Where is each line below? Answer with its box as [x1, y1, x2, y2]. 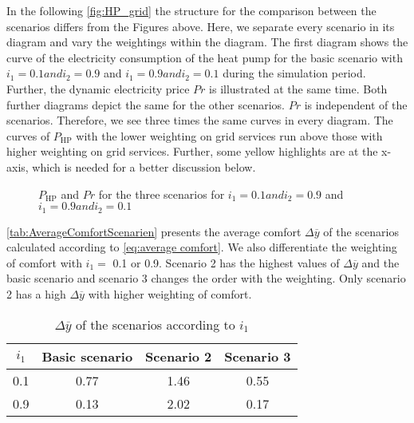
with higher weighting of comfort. [88, 285, 252, 302]
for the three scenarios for [98, 185, 225, 202]
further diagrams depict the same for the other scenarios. [6, 96, 285, 113]
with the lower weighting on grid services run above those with [76, 127, 383, 144]
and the [361, 254, 400, 271]
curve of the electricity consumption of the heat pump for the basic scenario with [6, 49, 403, 65]
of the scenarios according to [75, 314, 235, 334]
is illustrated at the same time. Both [209, 80, 388, 97]
